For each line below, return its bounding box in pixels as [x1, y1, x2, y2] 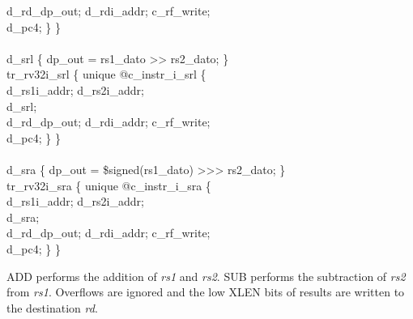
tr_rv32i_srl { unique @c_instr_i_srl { [6, 66, 206, 83]
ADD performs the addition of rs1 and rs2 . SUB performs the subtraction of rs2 [6, 267, 406, 284]
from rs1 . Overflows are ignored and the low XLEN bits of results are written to [6, 283, 405, 300]
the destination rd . [6, 299, 98, 316]
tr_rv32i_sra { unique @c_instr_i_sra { [6, 177, 211, 194]
